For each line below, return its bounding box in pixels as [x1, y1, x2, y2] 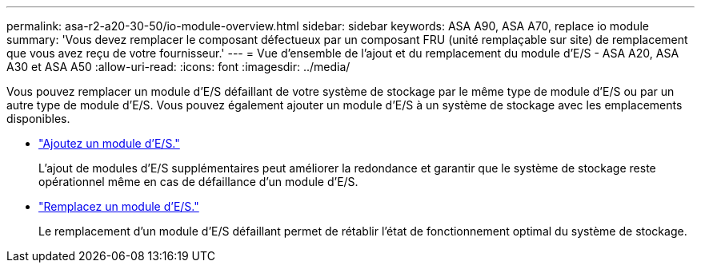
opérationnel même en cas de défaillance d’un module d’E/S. [38, 175, 359, 188]
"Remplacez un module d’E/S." [38, 200, 199, 213]
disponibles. [6, 112, 70, 125]
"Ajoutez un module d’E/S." [38, 136, 180, 150]
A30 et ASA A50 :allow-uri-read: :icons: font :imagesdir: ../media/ [6, 60, 350, 73]
